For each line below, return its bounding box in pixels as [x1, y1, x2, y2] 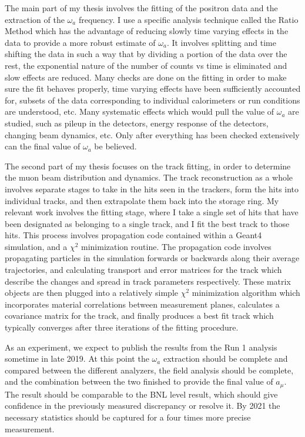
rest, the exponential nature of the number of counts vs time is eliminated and [5, 59, 287, 71]
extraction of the [5, 13, 65, 25]
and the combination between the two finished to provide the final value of [5, 375, 273, 388]
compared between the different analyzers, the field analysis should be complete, [5, 363, 294, 376]
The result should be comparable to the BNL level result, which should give [5, 388, 278, 400]
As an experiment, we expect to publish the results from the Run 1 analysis [5, 341, 277, 353]
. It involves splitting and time [166, 36, 276, 48]
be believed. [94, 140, 137, 152]
